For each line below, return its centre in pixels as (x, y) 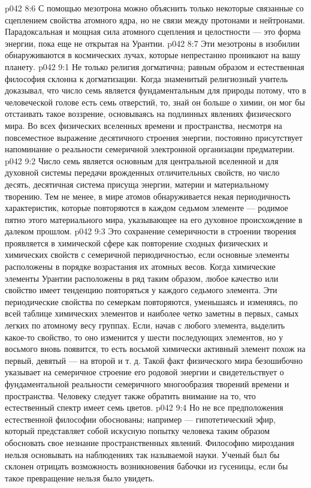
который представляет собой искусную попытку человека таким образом (138, 431)
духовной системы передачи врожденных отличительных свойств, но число (142, 172)
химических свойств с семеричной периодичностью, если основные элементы (147, 254)
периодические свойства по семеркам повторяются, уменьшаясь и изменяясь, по (151, 301)
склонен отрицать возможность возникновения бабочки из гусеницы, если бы (147, 466)
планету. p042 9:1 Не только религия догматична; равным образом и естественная (155, 66)
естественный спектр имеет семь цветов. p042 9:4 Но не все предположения (144, 407)
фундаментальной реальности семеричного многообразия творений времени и (147, 384)
